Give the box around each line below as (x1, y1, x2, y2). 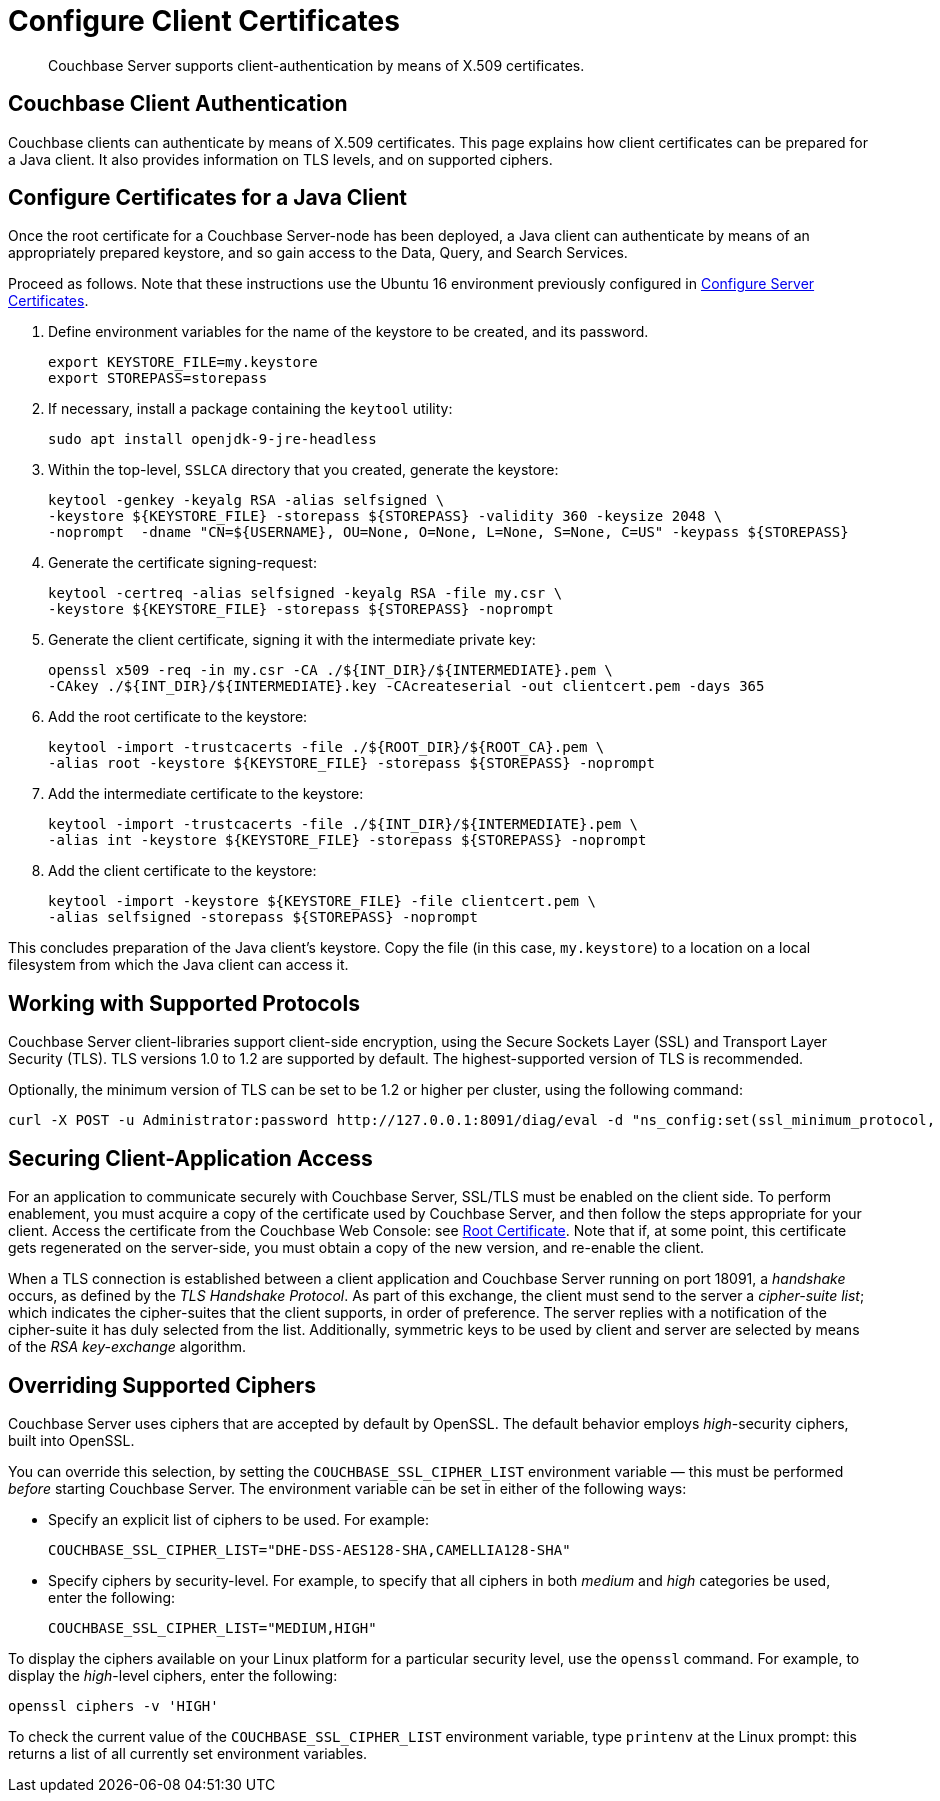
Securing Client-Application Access (8, 1145, 373, 1171)
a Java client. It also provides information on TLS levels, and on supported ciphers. (8, 150, 553, 168)
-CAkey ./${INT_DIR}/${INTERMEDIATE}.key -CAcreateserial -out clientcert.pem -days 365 (48, 678, 765, 695)
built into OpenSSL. (8, 1431, 135, 1449)
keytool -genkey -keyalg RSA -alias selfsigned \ (48, 492, 445, 509)
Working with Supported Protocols (8, 990, 360, 1016)
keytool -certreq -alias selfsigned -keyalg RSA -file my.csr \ (48, 585, 563, 602)
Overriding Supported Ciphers (8, 1372, 316, 1398)
